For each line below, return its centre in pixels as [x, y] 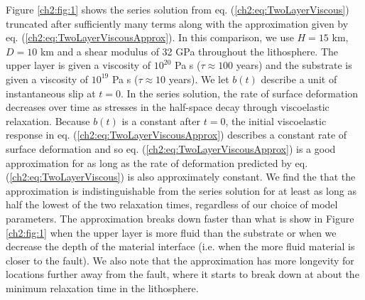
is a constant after [161, 120]
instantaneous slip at [51, 93]
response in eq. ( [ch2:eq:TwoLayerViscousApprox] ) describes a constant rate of [176, 135]
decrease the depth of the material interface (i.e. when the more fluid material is [180, 246]
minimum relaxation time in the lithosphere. [102, 288]
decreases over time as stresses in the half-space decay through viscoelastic [168, 107]
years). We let [199, 79]
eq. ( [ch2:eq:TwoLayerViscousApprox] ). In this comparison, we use [150, 37]
